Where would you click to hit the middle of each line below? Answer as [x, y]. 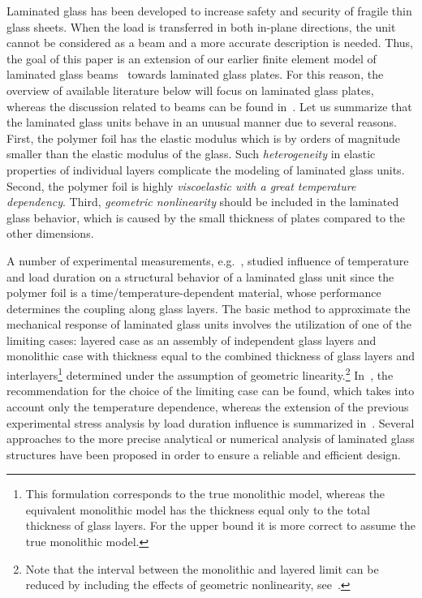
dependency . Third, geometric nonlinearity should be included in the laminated [203, 202]
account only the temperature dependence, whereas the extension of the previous [208, 406]
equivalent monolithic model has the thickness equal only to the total [198, 509]
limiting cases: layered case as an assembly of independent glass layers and [192, 340]
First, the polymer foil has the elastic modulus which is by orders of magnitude [203, 138]
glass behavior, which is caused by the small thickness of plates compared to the [206, 217]
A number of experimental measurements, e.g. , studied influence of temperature [208, 260]
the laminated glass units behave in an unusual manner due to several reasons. [202, 122]
